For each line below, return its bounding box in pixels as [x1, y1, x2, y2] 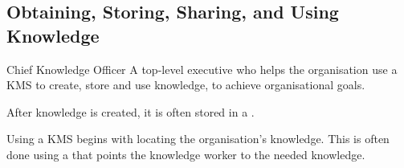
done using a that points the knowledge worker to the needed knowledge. [6, 145, 365, 162]
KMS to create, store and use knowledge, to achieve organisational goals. [6, 76, 365, 93]
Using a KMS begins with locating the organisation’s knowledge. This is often [6, 130, 390, 147]
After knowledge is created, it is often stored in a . [6, 103, 255, 120]
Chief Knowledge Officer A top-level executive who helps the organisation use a [6, 60, 398, 77]
